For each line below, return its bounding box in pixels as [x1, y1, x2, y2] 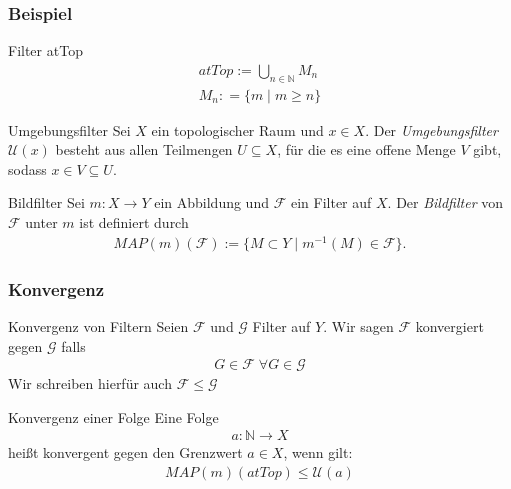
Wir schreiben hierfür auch [8, 373, 172, 394]
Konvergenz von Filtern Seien [8, 315, 189, 336]
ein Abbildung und [154, 192, 269, 213]
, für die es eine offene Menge [277, 139, 456, 160]
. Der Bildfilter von [387, 192, 503, 213]
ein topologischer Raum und [151, 119, 324, 140]
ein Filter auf [290, 192, 372, 213]
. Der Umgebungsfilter [365, 119, 498, 140]
